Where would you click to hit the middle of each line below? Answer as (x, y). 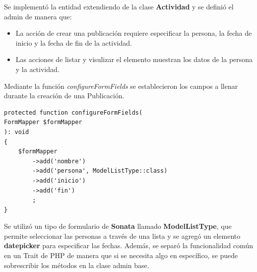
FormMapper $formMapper (43, 122)
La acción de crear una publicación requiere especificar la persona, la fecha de (134, 33)
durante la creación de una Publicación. (64, 96)
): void (17, 132)
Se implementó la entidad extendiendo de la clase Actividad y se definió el (119, 6)
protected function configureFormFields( (73, 112)
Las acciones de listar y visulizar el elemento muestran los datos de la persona (134, 59)
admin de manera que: (38, 16)
